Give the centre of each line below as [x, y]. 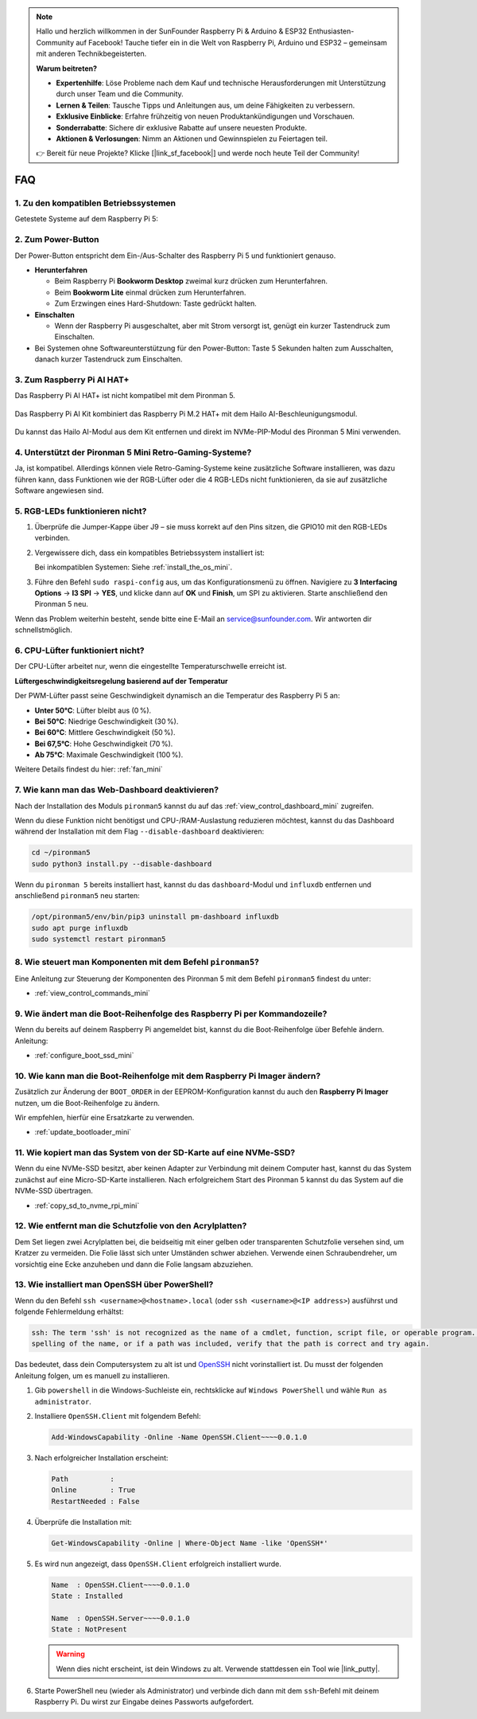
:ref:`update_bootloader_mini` [83, 1132]
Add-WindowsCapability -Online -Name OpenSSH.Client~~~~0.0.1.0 [179, 1437]
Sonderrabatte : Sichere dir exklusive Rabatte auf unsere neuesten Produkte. [182, 127]
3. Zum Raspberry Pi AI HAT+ [72, 380]
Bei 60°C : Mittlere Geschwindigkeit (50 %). [105, 733]
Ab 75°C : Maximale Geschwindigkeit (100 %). [109, 755]
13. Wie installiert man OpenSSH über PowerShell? [114, 1284]
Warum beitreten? [67, 68]
